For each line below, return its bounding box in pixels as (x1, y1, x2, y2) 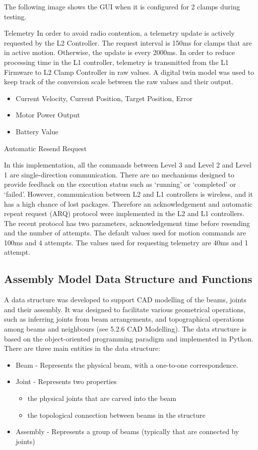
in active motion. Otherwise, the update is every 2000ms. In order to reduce (4, 47, 235, 57)
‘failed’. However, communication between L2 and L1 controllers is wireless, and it (4, 188, 253, 199)
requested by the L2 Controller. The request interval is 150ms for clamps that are (4, 37, 252, 48)
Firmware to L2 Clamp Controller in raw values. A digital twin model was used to (4, 66, 254, 77)
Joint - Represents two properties (15, 376, 117, 387)
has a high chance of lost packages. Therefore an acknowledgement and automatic (4, 198, 253, 209)
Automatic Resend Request (4, 143, 87, 153)
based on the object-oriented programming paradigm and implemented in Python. (4, 333, 254, 343)
